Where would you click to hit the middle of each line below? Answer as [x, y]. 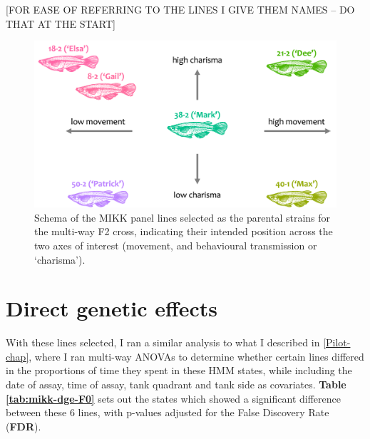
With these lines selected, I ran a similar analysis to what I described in [163, 342]
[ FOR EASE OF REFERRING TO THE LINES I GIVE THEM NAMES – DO [180, 9]
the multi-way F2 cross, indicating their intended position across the [184, 231]
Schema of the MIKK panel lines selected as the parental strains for [183, 217]
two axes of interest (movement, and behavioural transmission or [176, 245]
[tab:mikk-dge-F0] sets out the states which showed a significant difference [173, 398]
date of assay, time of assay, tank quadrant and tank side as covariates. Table [176, 384]
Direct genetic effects [112, 308]
